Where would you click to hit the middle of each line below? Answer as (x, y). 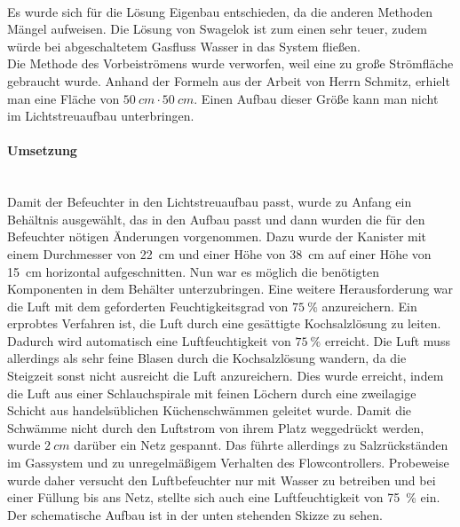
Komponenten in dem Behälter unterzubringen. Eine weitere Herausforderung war (230, 289)
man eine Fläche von (63, 98)
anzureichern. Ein (369, 306)
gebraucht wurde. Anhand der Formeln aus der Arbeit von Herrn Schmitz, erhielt (229, 80)
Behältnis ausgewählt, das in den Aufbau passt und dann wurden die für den (216, 219)
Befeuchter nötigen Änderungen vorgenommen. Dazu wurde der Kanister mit (217, 236)
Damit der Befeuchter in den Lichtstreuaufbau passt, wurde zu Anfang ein (210, 202)
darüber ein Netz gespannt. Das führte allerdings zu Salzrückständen (261, 445)
